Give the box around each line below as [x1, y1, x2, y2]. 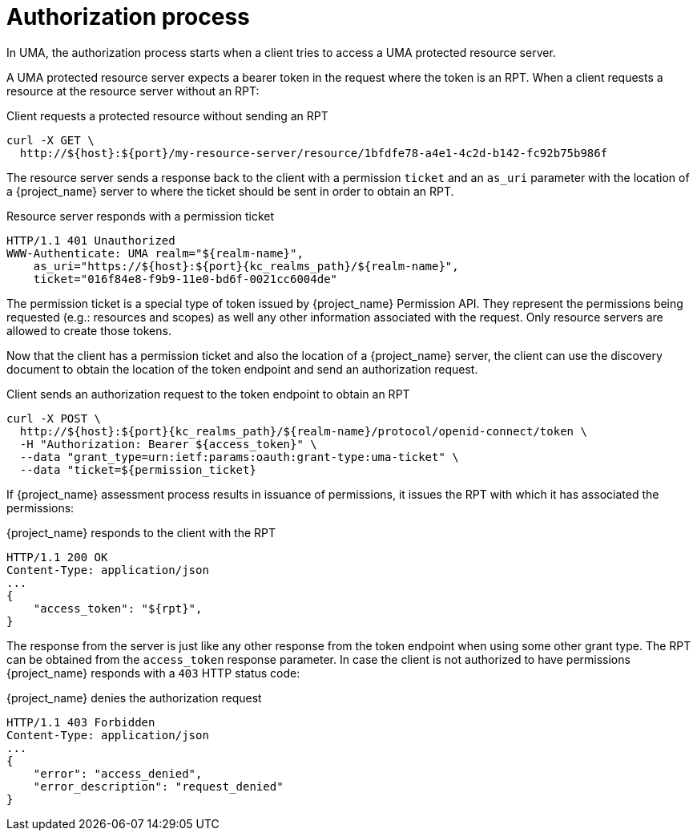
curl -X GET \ [6, 133, 95, 147]
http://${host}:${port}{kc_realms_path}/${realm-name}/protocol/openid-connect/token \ [19, 424, 587, 438]
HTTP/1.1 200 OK [6, 550, 108, 564]
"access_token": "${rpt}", [33, 601, 203, 615]
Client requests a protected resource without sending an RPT [6, 108, 328, 123]
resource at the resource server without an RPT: [6, 83, 260, 98]
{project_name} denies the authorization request [6, 690, 262, 705]
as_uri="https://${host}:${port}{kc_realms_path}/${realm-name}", [33, 259, 459, 273]
